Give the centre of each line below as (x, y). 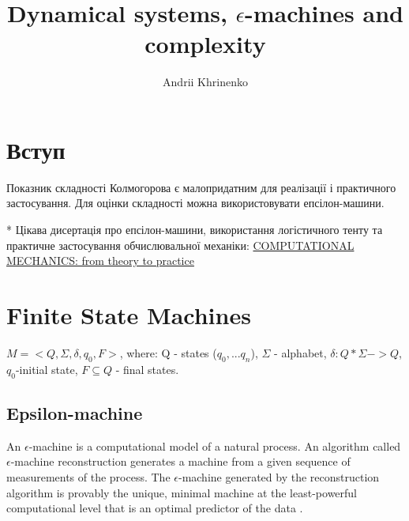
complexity (205, 44)
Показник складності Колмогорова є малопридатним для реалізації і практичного (201, 187)
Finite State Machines (129, 315)
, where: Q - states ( (168, 352)
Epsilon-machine (75, 412)
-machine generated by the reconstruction (279, 476)
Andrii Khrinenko (205, 82)
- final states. (147, 369)
